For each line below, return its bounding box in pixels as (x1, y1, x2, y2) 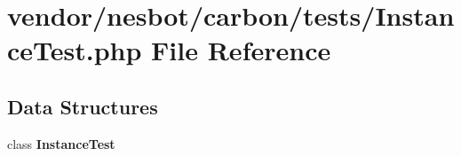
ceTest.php (7, 32, 142, 68)
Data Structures (7, 92, 158, 120)
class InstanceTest (7, 134, 115, 152)
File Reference (151, 32, 331, 68)
